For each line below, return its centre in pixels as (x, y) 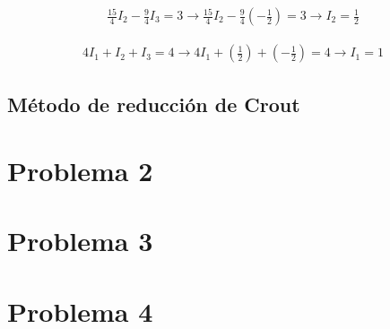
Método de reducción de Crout (154, 104)
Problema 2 (80, 171)
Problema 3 (80, 241)
